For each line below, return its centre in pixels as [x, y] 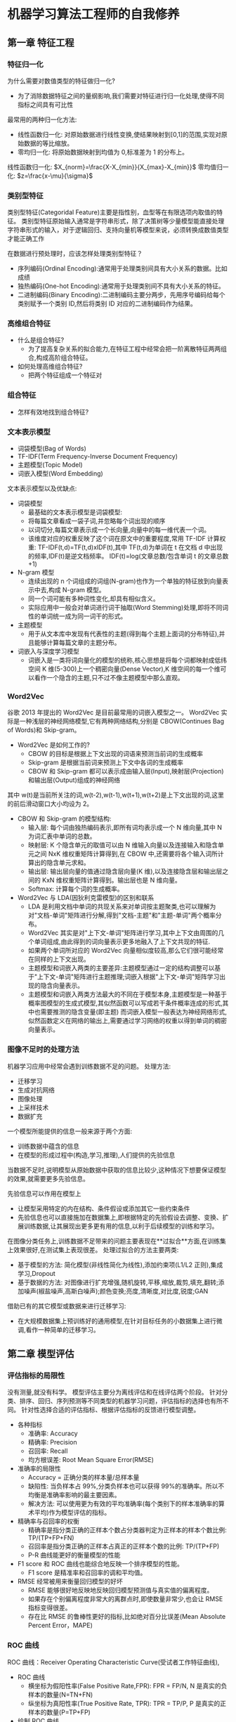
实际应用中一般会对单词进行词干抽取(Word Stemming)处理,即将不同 [125, 608]
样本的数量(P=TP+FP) [59, 1712]
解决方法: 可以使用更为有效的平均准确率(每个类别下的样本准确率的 [123, 1504]
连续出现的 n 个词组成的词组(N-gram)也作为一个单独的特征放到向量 [125, 581]
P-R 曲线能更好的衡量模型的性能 [74, 1555]
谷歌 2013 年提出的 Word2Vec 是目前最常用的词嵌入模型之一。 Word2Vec [113, 712]
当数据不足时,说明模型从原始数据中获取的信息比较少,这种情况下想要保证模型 [117, 1170]
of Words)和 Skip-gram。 [44, 730]
